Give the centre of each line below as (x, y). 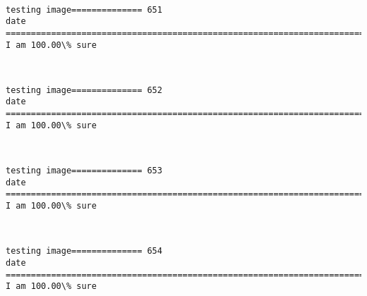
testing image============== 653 (84, 171)
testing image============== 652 (84, 90)
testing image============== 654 (84, 251)
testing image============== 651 (84, 10)
